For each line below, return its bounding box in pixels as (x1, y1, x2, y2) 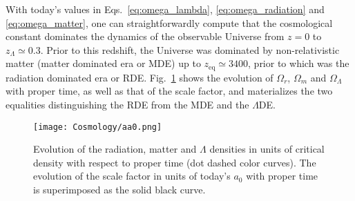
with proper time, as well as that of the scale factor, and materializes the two (6, 84, 333, 98)
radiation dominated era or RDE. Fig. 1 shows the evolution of (6, 70, 274, 84)
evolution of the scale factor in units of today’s (33, 169, 231, 183)
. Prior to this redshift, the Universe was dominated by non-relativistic (40, 42, 340, 57)
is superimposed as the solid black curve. (33, 182, 206, 197)
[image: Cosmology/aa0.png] (33, 122, 162, 132)
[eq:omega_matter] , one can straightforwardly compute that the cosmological (6, 15, 333, 30)
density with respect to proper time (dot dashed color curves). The (33, 155, 316, 169)
